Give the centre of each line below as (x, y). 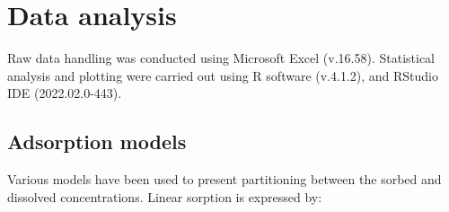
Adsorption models (97, 141)
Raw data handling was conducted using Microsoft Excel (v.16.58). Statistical (221, 58)
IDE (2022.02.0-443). (65, 93)
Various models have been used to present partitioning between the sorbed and (224, 179)
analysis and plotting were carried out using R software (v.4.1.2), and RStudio (223, 75)
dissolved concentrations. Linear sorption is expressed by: (165, 196)
